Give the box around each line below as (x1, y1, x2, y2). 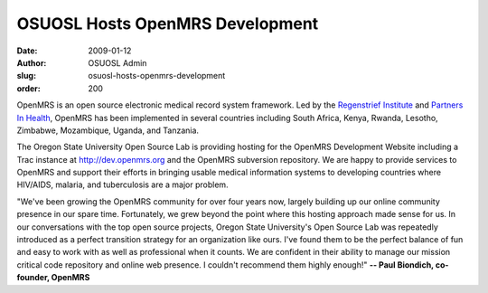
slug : (16, 71, 36, 81)
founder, (16, 272, 50, 283)
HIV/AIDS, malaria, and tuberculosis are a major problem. (16, 179, 230, 190)
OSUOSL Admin (88, 57, 147, 68)
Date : (16, 45, 38, 56)
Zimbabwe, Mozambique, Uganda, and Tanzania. (16, 125, 199, 136)
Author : (16, 57, 47, 68)
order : (16, 82, 41, 94)
